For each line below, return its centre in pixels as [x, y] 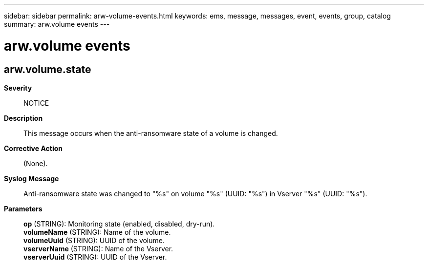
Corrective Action [33, 148]
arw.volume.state [48, 69]
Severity [18, 88]
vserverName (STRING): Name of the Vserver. [98, 248]
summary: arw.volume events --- [57, 24]
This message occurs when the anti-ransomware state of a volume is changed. [151, 133]
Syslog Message [32, 178]
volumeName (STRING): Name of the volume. [97, 232]
